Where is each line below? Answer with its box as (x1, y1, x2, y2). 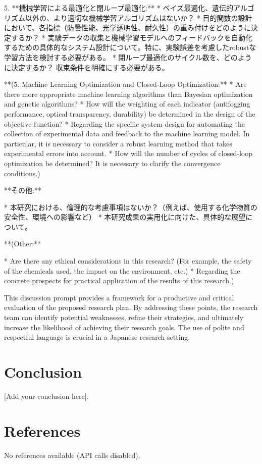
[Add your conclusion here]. (4, 390, 89, 401)
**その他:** (4, 185, 41, 195)
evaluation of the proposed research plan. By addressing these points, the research (4, 302, 258, 313)
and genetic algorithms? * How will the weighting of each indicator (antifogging (4, 98, 250, 109)
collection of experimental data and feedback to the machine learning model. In (4, 128, 250, 139)
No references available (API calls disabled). (4, 449, 140, 460)
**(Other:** (4, 238, 41, 249)
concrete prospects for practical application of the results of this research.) (4, 275, 234, 286)
